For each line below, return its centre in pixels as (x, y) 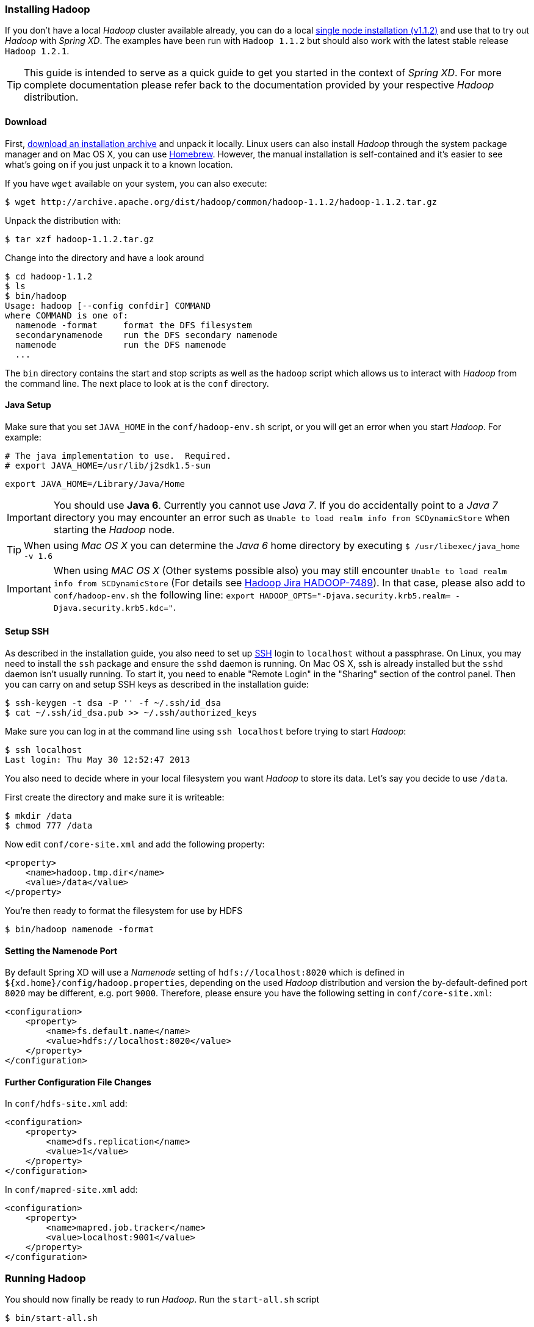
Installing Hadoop (48, 9)
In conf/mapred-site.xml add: (71, 1190)
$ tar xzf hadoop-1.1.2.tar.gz (80, 239)
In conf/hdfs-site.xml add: (66, 1104)
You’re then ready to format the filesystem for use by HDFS (124, 911)
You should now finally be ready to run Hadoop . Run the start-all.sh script (162, 1300)
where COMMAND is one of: (67, 315)
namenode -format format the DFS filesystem (133, 325)
